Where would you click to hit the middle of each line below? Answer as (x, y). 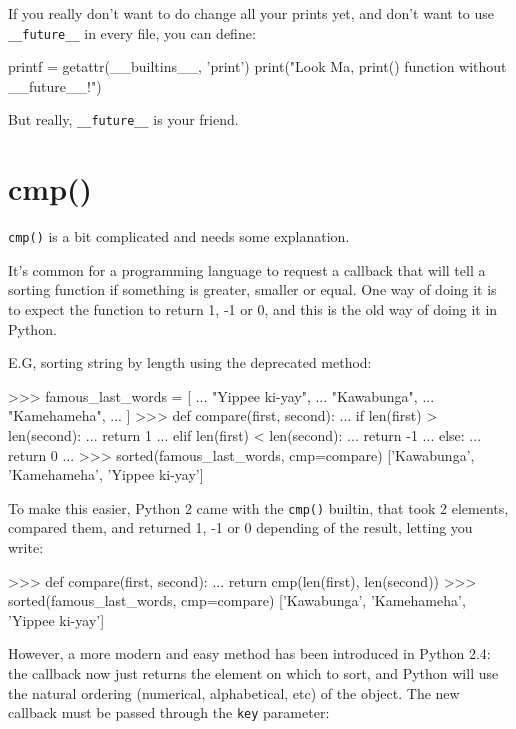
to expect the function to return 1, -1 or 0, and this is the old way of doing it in (253, 309)
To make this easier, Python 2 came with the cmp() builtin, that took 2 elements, (258, 507)
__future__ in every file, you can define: (132, 32)
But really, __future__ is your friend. (123, 119)
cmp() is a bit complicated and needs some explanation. (179, 236)
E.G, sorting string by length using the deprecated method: (190, 362)
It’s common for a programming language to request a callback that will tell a (247, 269)
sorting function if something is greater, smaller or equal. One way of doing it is (252, 289)
